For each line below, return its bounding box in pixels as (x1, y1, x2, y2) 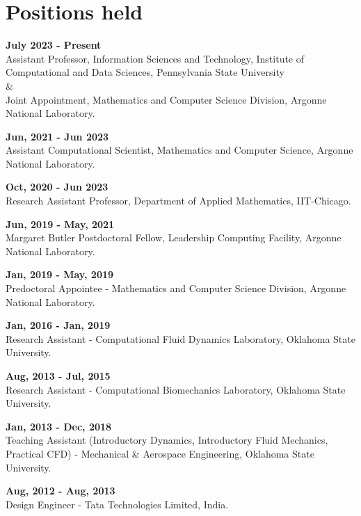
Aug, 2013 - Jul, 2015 (6, 369, 111, 382)
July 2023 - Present (6, 38, 102, 52)
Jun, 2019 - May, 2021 (6, 216, 115, 231)
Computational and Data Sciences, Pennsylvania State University (6, 65, 284, 79)
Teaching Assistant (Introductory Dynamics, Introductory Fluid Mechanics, (6, 433, 328, 447)
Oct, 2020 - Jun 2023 (6, 179, 109, 194)
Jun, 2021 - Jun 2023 (6, 129, 109, 143)
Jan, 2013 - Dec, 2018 (6, 419, 112, 433)
